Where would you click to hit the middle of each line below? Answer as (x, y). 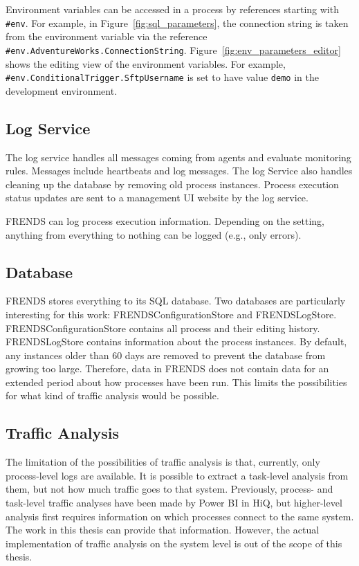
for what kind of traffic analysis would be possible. (112, 395)
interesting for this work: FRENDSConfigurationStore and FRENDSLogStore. (171, 314)
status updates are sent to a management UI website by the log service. (157, 198)
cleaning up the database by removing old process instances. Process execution (172, 184)
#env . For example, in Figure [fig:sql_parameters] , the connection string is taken (177, 22)
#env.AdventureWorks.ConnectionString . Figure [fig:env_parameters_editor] (173, 49)
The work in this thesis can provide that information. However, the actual (163, 530)
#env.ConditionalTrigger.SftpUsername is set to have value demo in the (162, 77)
